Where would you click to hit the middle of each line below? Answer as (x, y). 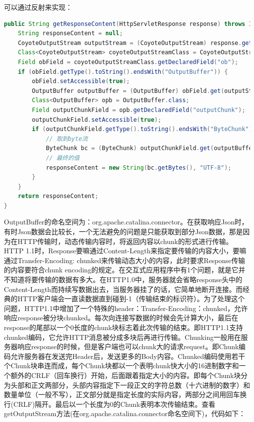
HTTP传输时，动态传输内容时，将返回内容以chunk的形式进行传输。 (125, 241)
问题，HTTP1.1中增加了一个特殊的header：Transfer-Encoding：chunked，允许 (126, 308)
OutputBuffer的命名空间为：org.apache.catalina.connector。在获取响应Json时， (126, 222)
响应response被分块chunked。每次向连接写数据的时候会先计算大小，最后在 (121, 318)
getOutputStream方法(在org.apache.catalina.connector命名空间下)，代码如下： (125, 413)
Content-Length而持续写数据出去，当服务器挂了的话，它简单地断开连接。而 (123, 289)
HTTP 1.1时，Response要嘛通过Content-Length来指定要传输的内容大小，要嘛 (125, 251)
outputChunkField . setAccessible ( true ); (97, 120)
